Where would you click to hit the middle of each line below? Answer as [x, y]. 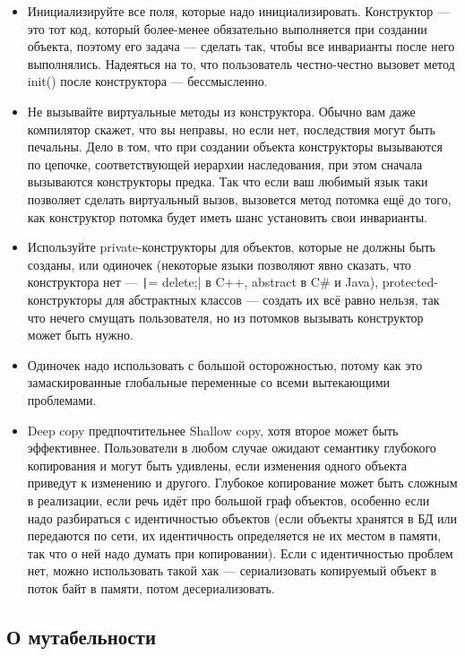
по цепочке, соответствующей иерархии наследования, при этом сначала [225, 164]
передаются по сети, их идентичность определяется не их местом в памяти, [234, 535]
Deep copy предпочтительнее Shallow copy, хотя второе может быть [213, 430]
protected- [410, 282]
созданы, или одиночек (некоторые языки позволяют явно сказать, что [219, 264]
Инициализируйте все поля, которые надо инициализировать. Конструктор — [239, 11]
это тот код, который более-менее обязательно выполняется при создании [227, 28]
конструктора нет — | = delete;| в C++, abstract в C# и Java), [203, 282]
